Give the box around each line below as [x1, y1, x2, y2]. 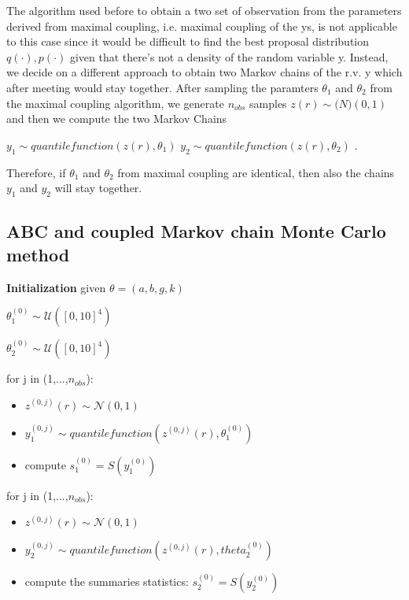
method [6, 242, 70, 266]
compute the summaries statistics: [24, 573, 189, 590]
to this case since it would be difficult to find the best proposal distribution [6, 33, 370, 50]
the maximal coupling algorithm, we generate [6, 94, 224, 111]
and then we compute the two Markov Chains [6, 110, 227, 127]
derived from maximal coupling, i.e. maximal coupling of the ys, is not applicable [6, 17, 397, 34]
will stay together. [54, 180, 142, 196]
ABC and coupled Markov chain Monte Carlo [6, 219, 386, 243]
